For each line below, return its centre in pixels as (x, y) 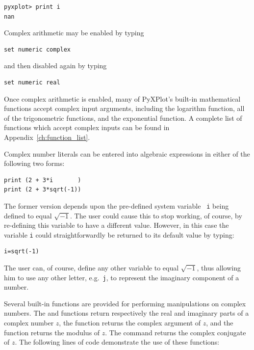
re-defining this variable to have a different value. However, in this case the (116, 225)
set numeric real (32, 82)
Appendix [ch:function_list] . (47, 137)
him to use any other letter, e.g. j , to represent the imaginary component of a (122, 277)
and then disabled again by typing (55, 66)
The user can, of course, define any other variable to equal (91, 268)
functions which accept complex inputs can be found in (87, 127)
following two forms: (34, 163)
